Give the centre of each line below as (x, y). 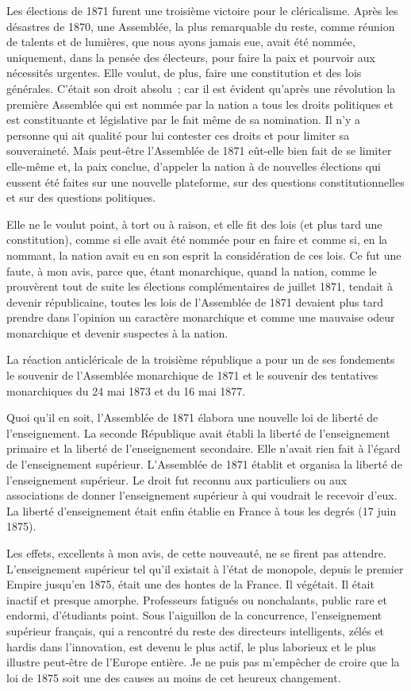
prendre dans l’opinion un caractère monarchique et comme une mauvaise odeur (201, 317)
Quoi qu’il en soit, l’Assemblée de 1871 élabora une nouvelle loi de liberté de (192, 417)
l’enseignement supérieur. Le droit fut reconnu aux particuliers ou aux (177, 479)
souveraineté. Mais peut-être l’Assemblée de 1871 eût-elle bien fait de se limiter (199, 151)
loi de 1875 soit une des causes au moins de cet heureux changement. (174, 677)
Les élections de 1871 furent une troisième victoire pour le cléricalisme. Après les (202, 10)
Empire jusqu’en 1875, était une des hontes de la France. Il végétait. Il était (190, 584)
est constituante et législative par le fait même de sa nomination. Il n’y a (183, 120)
